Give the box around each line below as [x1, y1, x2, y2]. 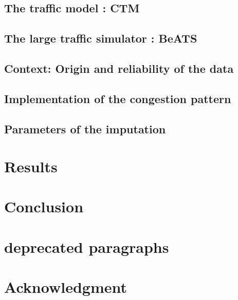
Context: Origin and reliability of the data [4, 60, 234, 76]
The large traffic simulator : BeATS [4, 30, 197, 46]
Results [4, 156, 58, 177]
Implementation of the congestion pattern [4, 90, 231, 106]
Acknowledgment [4, 276, 127, 297]
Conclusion [4, 196, 84, 217]
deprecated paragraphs [4, 236, 169, 257]
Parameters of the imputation [4, 121, 166, 136]
